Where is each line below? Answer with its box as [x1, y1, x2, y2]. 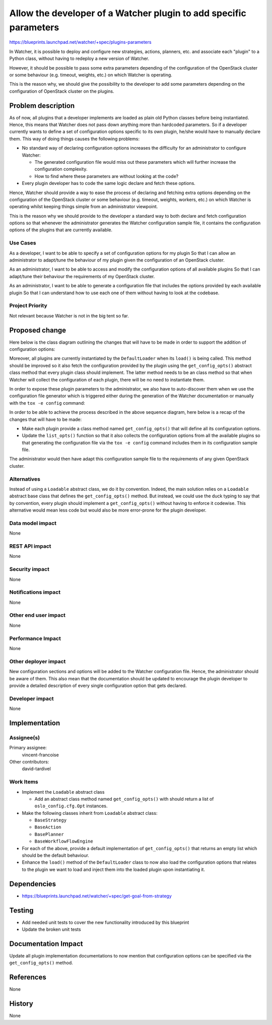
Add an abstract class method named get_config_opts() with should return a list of [34, 796, 214, 802]
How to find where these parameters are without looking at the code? [34, 173, 179, 179]
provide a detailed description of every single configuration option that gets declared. [9, 682, 187, 688]
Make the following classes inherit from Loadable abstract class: [22, 810, 158, 816]
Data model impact [9, 520, 57, 527]
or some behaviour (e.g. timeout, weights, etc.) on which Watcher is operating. [9, 72, 172, 78]
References [9, 973, 46, 982]
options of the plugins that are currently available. [9, 227, 113, 233]
